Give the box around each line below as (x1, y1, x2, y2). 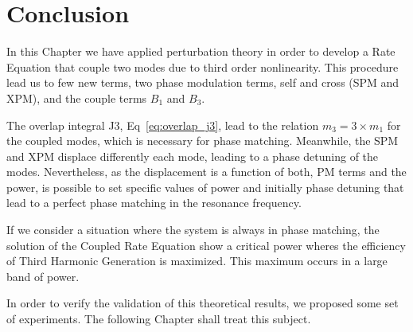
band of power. (6, 268, 80, 284)
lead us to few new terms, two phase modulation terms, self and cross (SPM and (6, 74, 399, 91)
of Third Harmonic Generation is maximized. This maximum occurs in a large (6, 252, 388, 269)
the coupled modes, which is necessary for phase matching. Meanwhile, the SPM (6, 132, 399, 149)
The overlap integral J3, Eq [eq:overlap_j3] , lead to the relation (6, 116, 319, 133)
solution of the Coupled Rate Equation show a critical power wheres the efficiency (6, 236, 406, 253)
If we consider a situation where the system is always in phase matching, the (6, 221, 380, 238)
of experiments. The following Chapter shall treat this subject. (6, 311, 311, 327)
